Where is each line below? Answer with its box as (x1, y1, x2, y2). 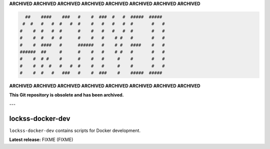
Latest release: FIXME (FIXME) (9, 136, 73, 142)
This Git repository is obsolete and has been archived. (9, 92, 124, 98)
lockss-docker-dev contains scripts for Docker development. (9, 127, 141, 133)
